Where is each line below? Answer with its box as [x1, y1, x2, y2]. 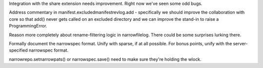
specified [9, 47, 28, 53]
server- [233, 41, 248, 46]
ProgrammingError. [9, 23, 47, 29]
